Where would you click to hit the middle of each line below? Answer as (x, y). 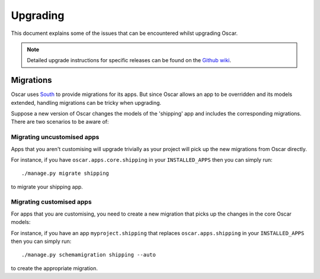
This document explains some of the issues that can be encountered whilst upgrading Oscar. (124, 33)
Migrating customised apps (51, 202)
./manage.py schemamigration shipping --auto (89, 255)
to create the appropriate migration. (54, 268)
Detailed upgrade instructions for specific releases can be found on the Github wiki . (129, 60)
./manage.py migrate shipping (65, 174)
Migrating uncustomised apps (55, 137)
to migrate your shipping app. (47, 187)
